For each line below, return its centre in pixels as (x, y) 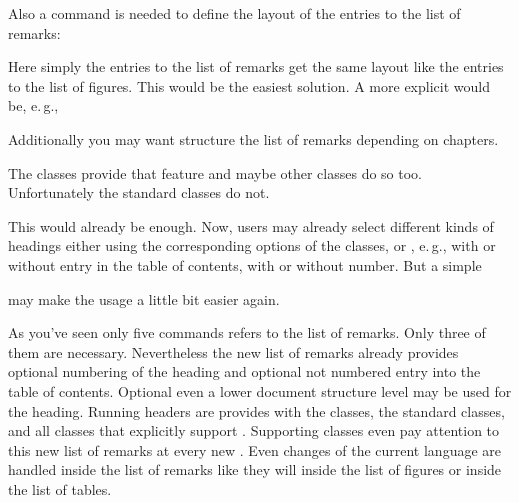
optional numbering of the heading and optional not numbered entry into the (244, 371)
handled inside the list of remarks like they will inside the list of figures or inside (255, 469)
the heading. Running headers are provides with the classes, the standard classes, (256, 410)
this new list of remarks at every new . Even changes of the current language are (255, 449)
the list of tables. (60, 488)
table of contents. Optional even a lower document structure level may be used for (260, 390)
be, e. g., (33, 105)
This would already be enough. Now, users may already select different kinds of (251, 225)
